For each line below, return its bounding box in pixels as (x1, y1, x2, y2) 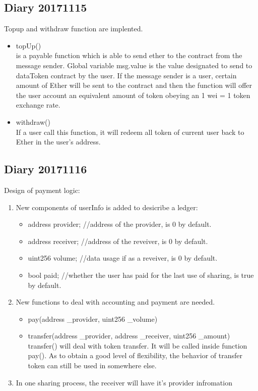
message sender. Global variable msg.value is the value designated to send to (16, 60, 252, 70)
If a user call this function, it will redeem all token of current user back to (16, 126, 244, 137)
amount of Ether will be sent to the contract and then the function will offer (16, 80, 252, 90)
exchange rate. (16, 100, 60, 110)
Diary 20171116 (4, 161, 87, 177)
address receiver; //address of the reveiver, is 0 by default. (28, 235, 208, 246)
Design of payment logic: (4, 184, 80, 195)
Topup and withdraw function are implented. (4, 23, 143, 34)
